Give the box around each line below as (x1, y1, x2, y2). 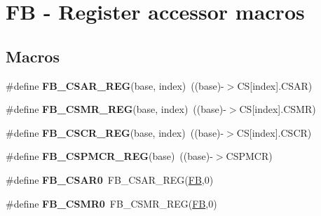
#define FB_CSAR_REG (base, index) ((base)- (6, 78, 224, 93)
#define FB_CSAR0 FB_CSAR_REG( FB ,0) (6, 172, 214, 187)
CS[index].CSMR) (239, 102, 316, 116)
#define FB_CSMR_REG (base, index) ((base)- (6, 102, 226, 116)
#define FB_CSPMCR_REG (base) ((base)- (6, 149, 213, 163)
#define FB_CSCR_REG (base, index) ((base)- (6, 125, 224, 140)
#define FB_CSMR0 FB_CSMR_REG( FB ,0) (6, 196, 217, 210)
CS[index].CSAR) (237, 78, 313, 93)
